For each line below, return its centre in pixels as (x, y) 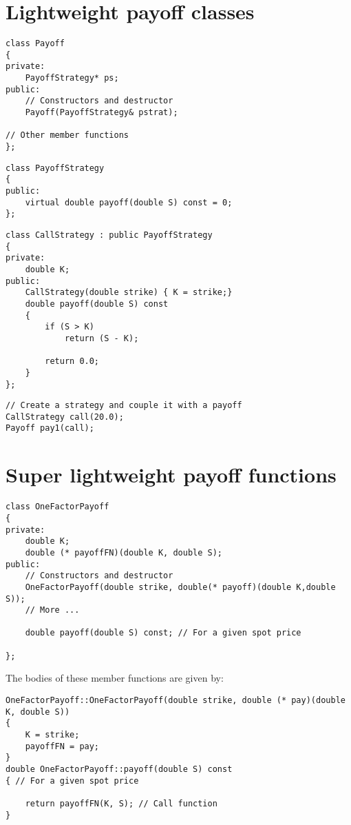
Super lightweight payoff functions (171, 475)
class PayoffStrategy (55, 168)
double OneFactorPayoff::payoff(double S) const (119, 769)
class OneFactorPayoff (57, 507)
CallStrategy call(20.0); (65, 417)
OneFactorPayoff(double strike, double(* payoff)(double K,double (180, 587)
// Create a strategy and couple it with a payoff (124, 406)
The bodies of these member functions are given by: (115, 678)
